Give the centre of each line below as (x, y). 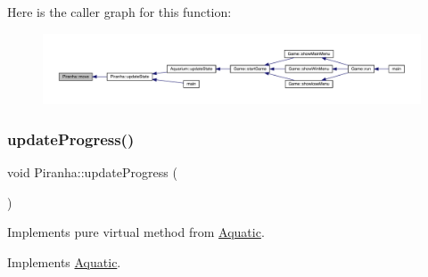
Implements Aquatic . (64, 261)
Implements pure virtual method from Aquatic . (136, 232)
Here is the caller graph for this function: (119, 12)
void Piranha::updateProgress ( (92, 171)
